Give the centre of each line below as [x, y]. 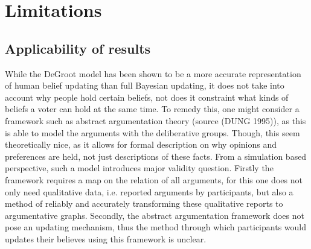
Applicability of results [78, 48]
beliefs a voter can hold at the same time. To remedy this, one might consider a [152, 109]
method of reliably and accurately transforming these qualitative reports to [144, 203]
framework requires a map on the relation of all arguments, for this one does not [154, 179]
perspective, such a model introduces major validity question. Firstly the [139, 168]
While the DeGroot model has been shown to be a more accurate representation [153, 73]
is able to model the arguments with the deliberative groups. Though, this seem [152, 132]
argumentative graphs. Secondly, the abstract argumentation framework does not [155, 215]
